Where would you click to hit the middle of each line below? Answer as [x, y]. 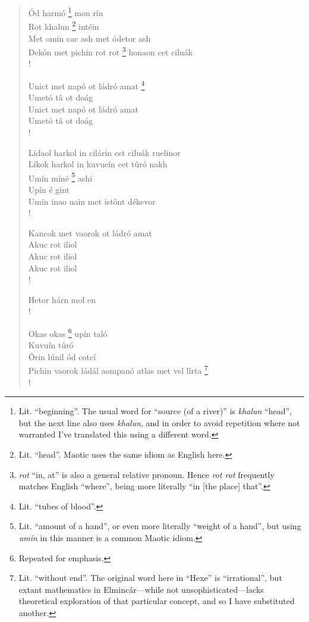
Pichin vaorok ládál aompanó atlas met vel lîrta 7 [118, 370]
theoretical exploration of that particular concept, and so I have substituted [157, 601]
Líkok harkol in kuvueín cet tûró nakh [98, 164]
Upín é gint [49, 189]
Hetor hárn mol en [62, 299]
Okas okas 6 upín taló [68, 332]
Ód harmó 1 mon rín [66, 12]
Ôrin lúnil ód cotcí [62, 356]
